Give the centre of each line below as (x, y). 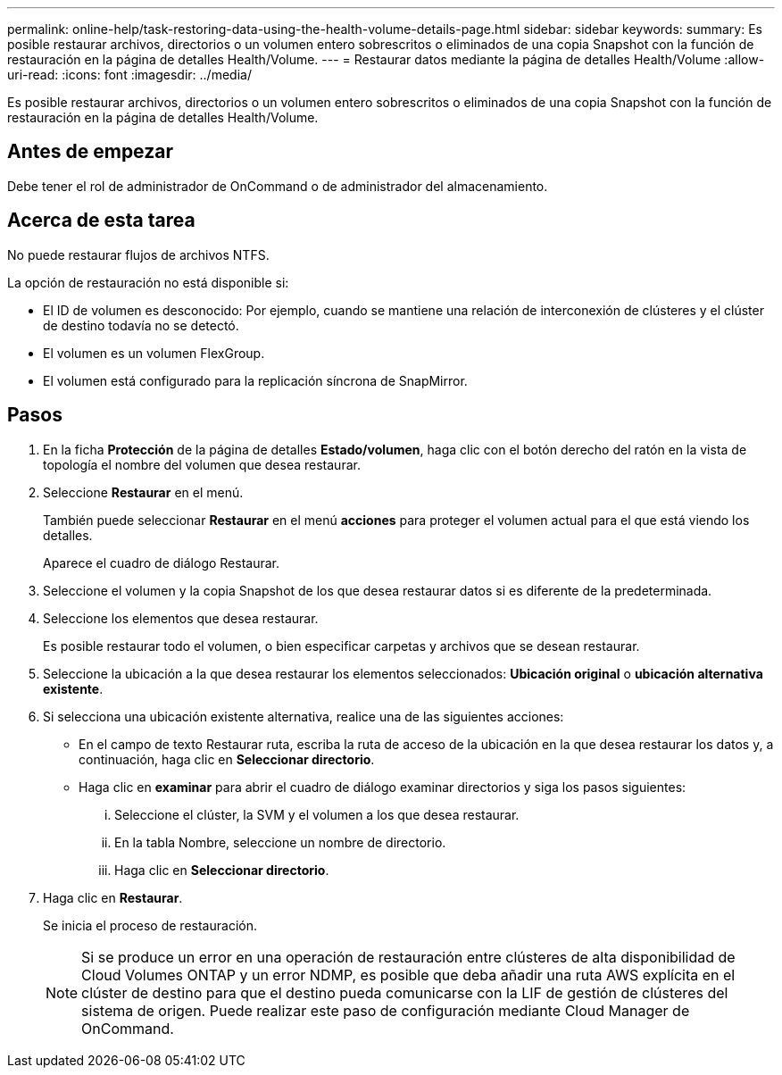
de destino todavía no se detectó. (141, 325)
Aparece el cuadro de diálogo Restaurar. (162, 562)
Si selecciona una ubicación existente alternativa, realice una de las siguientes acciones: (304, 716)
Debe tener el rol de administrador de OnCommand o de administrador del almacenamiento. (278, 186)
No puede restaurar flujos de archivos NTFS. (138, 254)
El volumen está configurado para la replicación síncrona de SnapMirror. (255, 380)
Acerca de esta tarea (101, 221)
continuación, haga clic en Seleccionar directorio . (227, 759)
